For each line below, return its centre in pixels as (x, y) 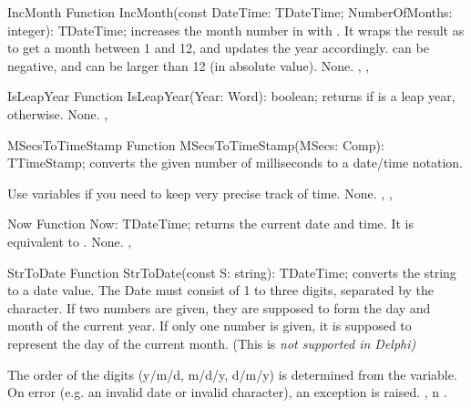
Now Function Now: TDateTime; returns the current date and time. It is (210, 224)
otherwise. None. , (58, 113)
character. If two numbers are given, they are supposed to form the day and (219, 307)
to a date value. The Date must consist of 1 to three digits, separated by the (221, 290)
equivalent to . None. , (70, 241)
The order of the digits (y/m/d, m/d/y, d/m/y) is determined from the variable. (232, 374)
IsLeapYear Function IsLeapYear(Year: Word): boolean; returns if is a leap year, (231, 96)
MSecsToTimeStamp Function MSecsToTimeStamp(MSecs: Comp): (196, 144)
